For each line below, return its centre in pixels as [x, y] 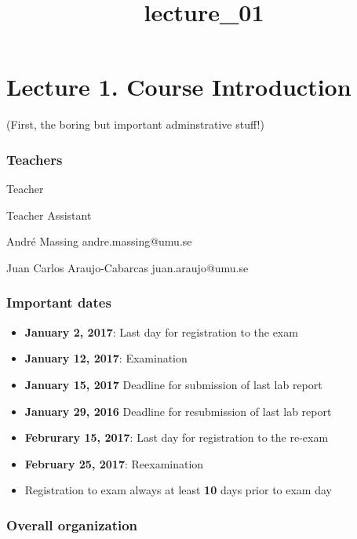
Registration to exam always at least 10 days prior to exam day [178, 490]
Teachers [35, 159]
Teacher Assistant [49, 215]
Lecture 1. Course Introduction [179, 87]
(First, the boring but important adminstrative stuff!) [135, 124]
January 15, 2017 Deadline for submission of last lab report [173, 384]
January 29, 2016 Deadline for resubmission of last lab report [178, 411]
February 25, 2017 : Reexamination [114, 463]
